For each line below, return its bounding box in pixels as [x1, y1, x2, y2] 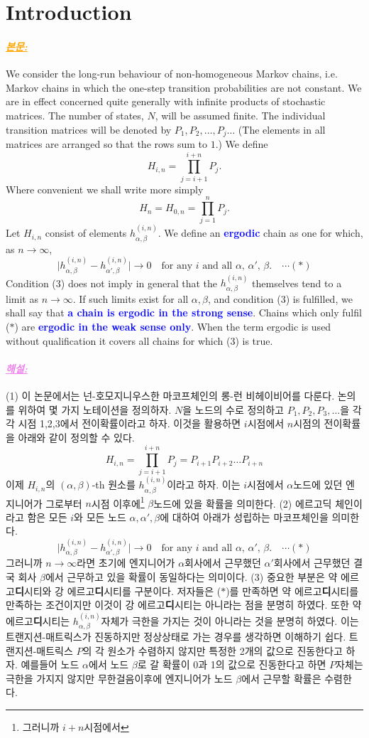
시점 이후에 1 [91, 493, 145, 510]
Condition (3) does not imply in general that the [6, 275, 218, 290]
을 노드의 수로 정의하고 [182, 402, 284, 417]
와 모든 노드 [74, 509, 126, 524]
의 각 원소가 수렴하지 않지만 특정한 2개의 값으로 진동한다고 [82, 643, 343, 658]
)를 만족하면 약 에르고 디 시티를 [226, 583, 359, 598]
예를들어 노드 [21, 657, 79, 672]
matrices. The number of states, [6, 107, 144, 122]
